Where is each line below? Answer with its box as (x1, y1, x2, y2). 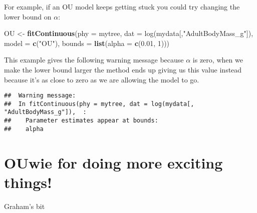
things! (4, 171, 52, 192)
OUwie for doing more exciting (4, 152, 223, 172)
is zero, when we (192, 54, 243, 65)
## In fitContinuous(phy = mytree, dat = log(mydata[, (4, 100, 194, 107)
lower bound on (4, 11, 52, 21)
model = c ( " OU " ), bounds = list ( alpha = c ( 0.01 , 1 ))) (4, 37, 170, 48)
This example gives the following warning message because (4, 54, 184, 65)
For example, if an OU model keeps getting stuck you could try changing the (4, 1, 240, 11)
